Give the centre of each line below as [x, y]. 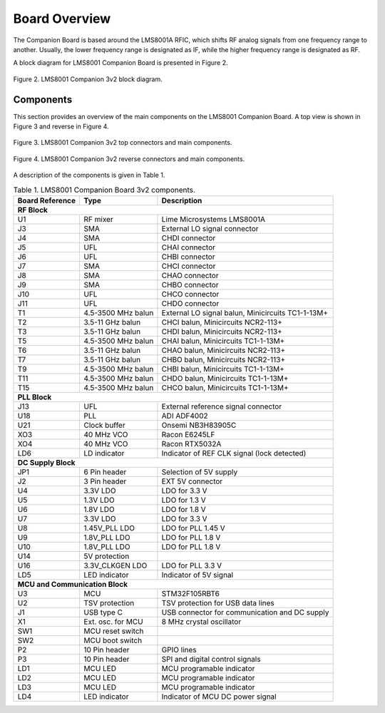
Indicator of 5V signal [197, 575]
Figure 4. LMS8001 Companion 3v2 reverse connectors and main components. [129, 159]
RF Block [32, 210]
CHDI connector [189, 237]
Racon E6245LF [188, 434]
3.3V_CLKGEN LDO [115, 565]
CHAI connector [189, 247]
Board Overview [62, 19]
